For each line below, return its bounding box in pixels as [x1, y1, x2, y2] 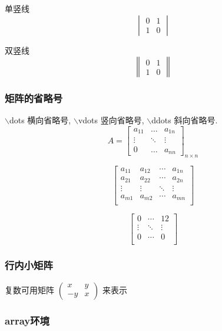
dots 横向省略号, [9, 114, 71, 126]
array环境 [5, 313, 49, 327]
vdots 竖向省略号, [78, 114, 144, 126]
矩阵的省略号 [5, 91, 63, 106]
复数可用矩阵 [5, 283, 54, 296]
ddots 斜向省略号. [151, 114, 218, 126]
